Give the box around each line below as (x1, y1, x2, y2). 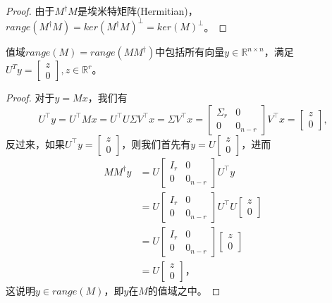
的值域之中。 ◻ (147, 283, 221, 297)
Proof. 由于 (6, 4, 55, 18)
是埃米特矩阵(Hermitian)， (77, 4, 198, 18)
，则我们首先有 (121, 136, 191, 151)
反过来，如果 (6, 136, 65, 151)
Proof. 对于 (6, 90, 55, 105)
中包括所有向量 (155, 44, 225, 59)
